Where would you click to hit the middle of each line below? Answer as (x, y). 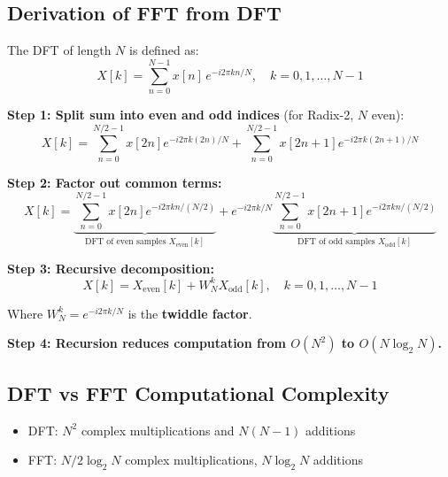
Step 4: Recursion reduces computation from (147, 343)
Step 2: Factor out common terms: (115, 182)
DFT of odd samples (336, 242)
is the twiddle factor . (190, 313)
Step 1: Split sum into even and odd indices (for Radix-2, (181, 114)
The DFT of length (59, 50)
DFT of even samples (126, 242)
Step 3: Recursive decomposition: (111, 268)
